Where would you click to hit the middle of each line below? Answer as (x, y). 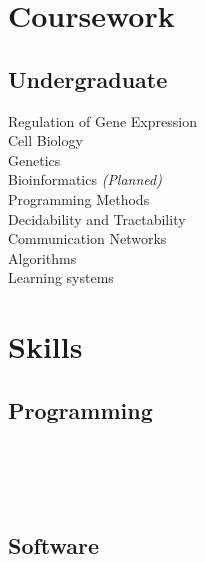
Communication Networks (87, 238)
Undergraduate (88, 78)
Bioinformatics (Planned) (85, 179)
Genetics (34, 159)
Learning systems (61, 277)
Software (54, 544)
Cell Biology (45, 140)
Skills (45, 346)
